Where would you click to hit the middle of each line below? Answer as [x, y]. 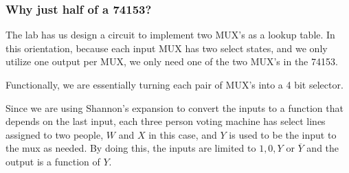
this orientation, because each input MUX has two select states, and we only [167, 48]
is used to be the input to [283, 134]
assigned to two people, [55, 134]
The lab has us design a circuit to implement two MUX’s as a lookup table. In [170, 35]
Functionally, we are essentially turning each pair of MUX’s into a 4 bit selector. [174, 84]
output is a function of [53, 161]
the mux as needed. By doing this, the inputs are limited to [131, 148]
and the [323, 148]
